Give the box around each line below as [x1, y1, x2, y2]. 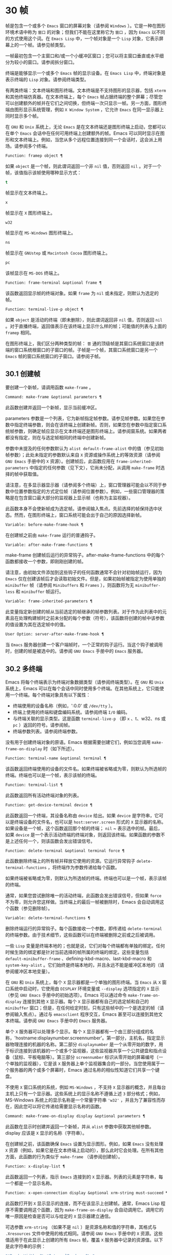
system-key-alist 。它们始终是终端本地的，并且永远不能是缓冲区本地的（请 [5, 962, 165, 968]
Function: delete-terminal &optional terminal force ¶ [5, 848, 125, 853]
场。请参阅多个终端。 [5, 143, 50, 149]
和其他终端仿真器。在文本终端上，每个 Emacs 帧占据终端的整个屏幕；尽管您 [5, 93, 163, 100]
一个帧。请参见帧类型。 [18, 41, 68, 48]
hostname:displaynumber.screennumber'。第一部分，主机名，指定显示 [15, 1035, 165, 1041]
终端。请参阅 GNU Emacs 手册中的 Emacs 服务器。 [9, 1017, 110, 1024]
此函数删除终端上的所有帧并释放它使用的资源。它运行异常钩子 [5, 858, 136, 864]
